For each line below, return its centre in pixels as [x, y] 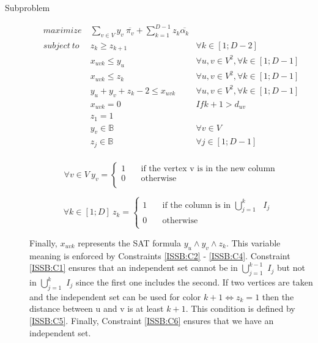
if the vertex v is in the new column [208, 169]
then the [278, 296]
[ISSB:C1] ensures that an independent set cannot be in [134, 267]
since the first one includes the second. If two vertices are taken [194, 282]
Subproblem [28, 7]
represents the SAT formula [129, 242]
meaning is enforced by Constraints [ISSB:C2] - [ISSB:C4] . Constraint [160, 255]
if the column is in [197, 205]
